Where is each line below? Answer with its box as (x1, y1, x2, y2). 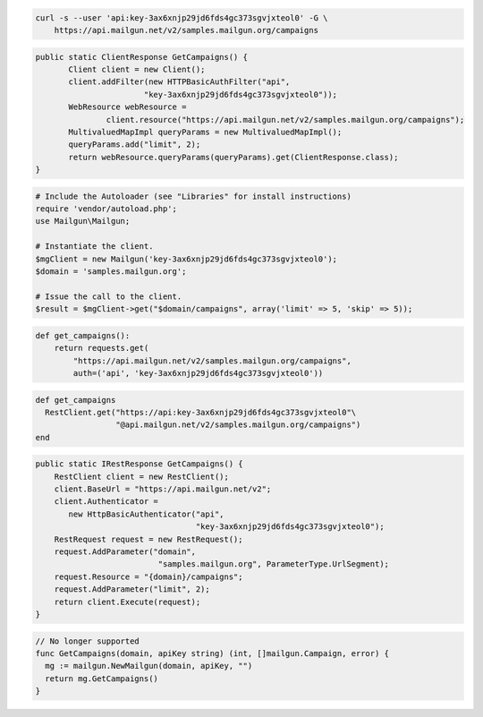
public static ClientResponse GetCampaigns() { (35, 52, 248, 62)
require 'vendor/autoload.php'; (35, 204, 178, 214)
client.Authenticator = (54, 497, 158, 507)
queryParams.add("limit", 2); (68, 140, 201, 149)
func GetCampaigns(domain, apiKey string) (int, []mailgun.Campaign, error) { (35, 648, 389, 658)
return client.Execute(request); (54, 596, 201, 607)
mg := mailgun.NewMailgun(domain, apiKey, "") (45, 661, 253, 671)
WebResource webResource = (68, 102, 187, 112)
